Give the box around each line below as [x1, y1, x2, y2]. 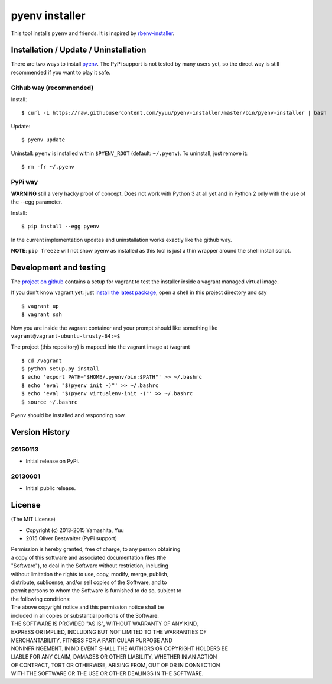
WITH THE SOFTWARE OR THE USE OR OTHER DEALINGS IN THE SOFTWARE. [11, 670, 204, 677]
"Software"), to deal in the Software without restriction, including [11, 562, 168, 569]
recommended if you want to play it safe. [11, 69, 110, 76]
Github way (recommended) [11, 83, 94, 92]
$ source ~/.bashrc [21, 398, 78, 405]
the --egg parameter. [11, 198, 63, 205]
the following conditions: [11, 595, 71, 602]
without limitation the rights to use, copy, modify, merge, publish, [11, 570, 169, 577]
